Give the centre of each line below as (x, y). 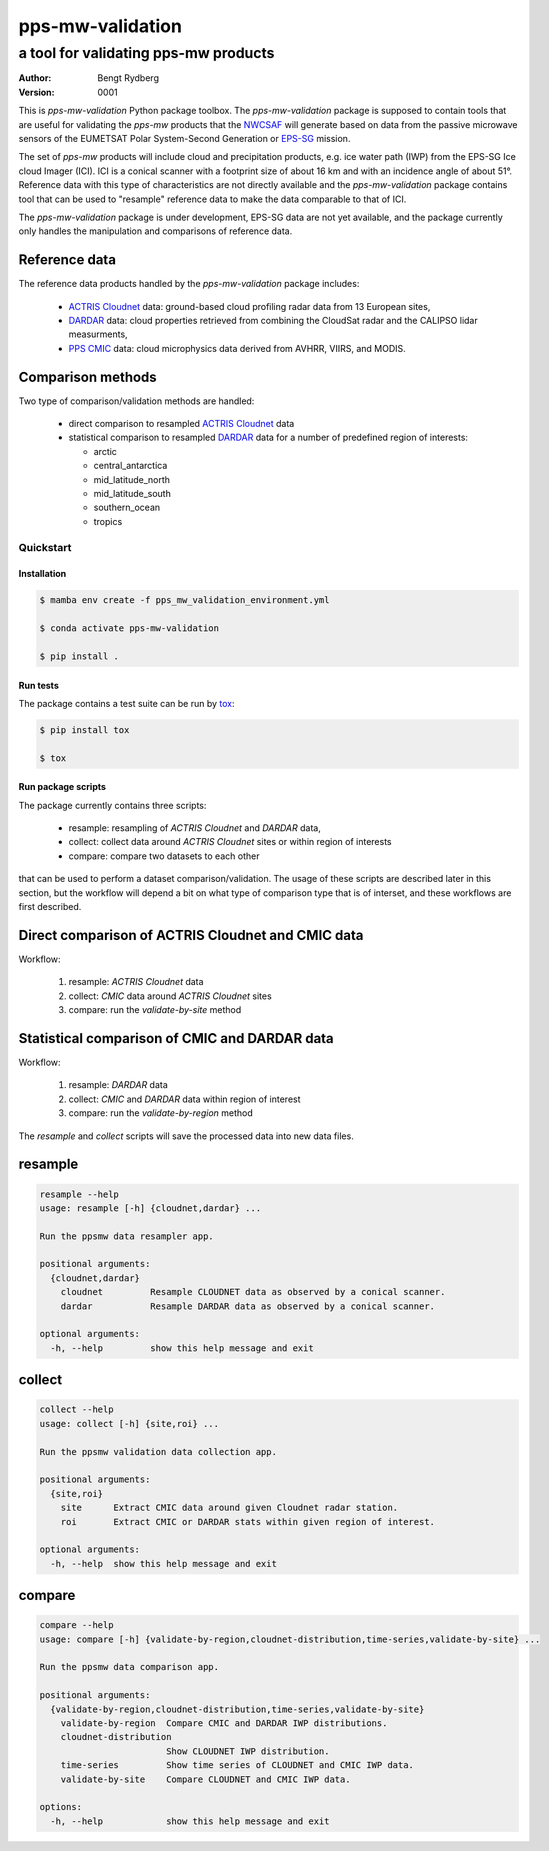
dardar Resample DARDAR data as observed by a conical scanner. (247, 1306)
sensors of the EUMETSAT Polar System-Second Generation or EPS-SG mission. (184, 138)
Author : (35, 78)
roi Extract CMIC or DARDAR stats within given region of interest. (247, 1521)
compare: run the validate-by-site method (155, 1010)
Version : (36, 92)
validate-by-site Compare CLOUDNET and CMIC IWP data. (205, 1779)
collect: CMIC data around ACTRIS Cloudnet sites (170, 996)
